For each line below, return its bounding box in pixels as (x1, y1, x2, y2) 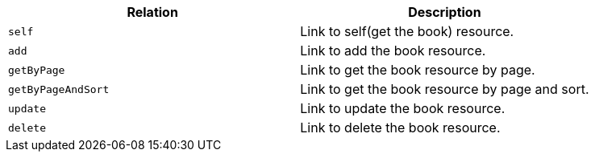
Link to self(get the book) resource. (300, 23, 514, 39)
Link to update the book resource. (300, 100, 506, 116)
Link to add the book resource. (300, 43, 486, 59)
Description (408, 4, 481, 20)
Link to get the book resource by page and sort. (300, 81, 589, 97)
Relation (127, 4, 178, 20)
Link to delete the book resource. (300, 120, 501, 136)
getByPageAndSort (8, 83, 110, 95)
